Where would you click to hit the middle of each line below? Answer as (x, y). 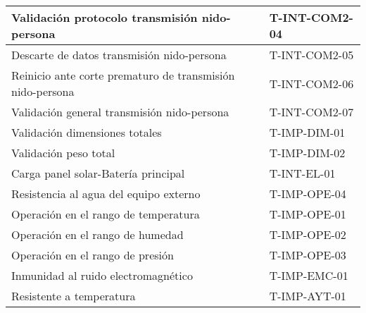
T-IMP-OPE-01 (308, 214)
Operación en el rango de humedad (97, 234)
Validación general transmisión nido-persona (120, 112)
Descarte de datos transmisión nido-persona (119, 55)
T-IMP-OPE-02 (308, 234)
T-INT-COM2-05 (311, 55)
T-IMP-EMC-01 (309, 275)
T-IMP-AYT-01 (308, 296)
